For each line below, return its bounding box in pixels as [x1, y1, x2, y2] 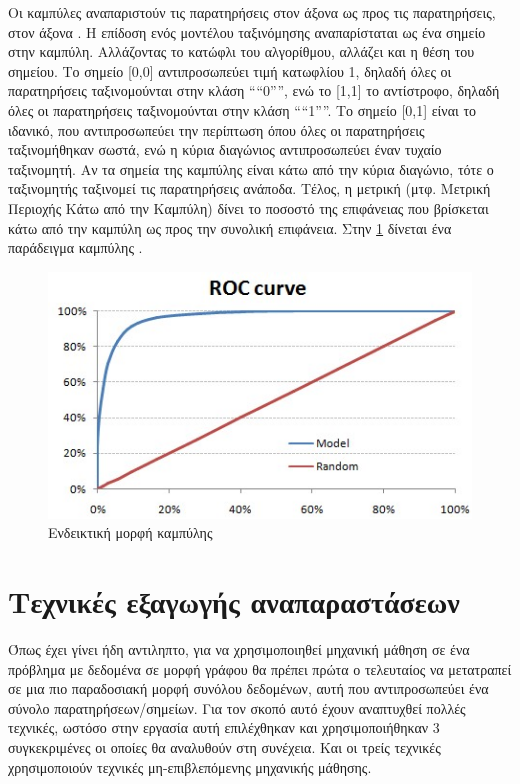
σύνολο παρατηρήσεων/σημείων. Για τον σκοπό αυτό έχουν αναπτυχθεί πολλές [8, 697, 466, 718]
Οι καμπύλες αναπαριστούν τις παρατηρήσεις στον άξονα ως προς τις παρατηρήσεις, [8, 2, 496, 22]
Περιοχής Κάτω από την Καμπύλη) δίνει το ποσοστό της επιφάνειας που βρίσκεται [8, 197, 489, 218]
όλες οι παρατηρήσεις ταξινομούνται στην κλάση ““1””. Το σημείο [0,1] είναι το [8, 99, 477, 120]
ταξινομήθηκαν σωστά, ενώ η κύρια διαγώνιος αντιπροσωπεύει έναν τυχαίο [8, 139, 442, 160]
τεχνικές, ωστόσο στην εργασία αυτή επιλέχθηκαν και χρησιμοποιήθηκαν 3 [8, 717, 440, 738]
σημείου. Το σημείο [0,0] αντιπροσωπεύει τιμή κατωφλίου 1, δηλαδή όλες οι [8, 60, 452, 81]
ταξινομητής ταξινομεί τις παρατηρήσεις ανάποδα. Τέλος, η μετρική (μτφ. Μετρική [8, 178, 491, 199]
